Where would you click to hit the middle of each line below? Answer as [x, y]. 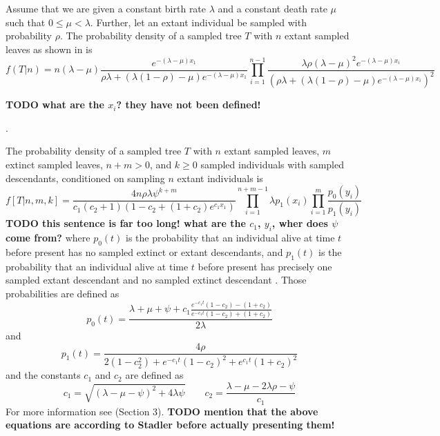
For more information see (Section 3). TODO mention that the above [162, 411]
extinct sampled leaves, [54, 165]
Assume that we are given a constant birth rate [106, 8]
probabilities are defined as [63, 293]
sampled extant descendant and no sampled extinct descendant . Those [156, 280]
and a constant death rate [272, 8]
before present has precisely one [265, 266]
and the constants [43, 375]
